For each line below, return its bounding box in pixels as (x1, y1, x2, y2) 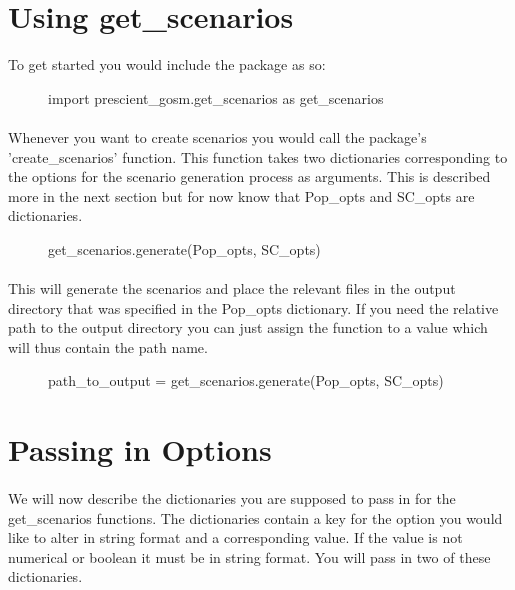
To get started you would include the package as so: (8, 54, 326, 75)
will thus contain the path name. (8, 336, 208, 357)
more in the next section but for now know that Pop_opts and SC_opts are (8, 185, 475, 206)
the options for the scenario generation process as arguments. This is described (8, 166, 491, 187)
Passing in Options (8, 429, 272, 470)
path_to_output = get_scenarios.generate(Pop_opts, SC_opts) (48, 370, 444, 391)
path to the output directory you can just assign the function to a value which (8, 317, 488, 338)
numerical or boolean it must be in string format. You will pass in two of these (8, 546, 491, 567)
